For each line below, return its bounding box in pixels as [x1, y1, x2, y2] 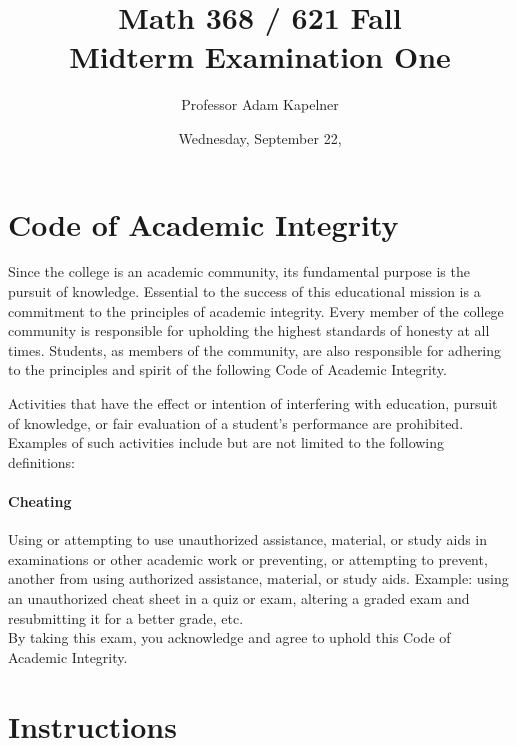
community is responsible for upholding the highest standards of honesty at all [8, 320, 490, 341]
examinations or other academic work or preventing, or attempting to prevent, [8, 548, 488, 569]
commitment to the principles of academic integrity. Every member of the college [8, 300, 504, 321]
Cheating [8, 490, 72, 511]
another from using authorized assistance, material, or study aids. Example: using [8, 568, 509, 589]
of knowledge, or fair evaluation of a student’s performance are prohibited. [8, 412, 464, 433]
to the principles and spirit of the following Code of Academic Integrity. [8, 359, 447, 380]
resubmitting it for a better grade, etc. [8, 607, 244, 628]
